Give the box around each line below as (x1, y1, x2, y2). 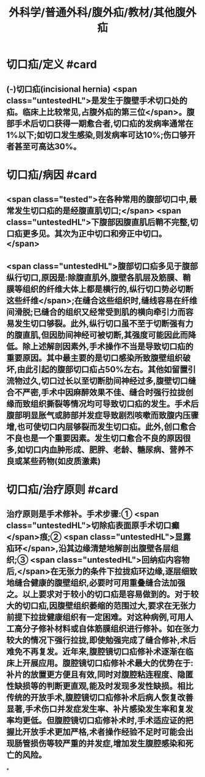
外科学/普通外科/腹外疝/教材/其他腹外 (9, 6, 196, 20)
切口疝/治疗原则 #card (6, 483, 119, 496)
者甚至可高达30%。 (6, 141, 82, 152)
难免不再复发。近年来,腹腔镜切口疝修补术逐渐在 (6, 647, 186, 657)
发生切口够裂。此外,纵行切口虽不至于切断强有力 (14, 318, 194, 329)
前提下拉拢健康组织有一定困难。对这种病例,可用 (6, 612, 186, 623)
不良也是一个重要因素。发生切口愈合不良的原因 (6, 433, 183, 444)
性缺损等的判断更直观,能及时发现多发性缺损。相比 (6, 681, 194, 691)
